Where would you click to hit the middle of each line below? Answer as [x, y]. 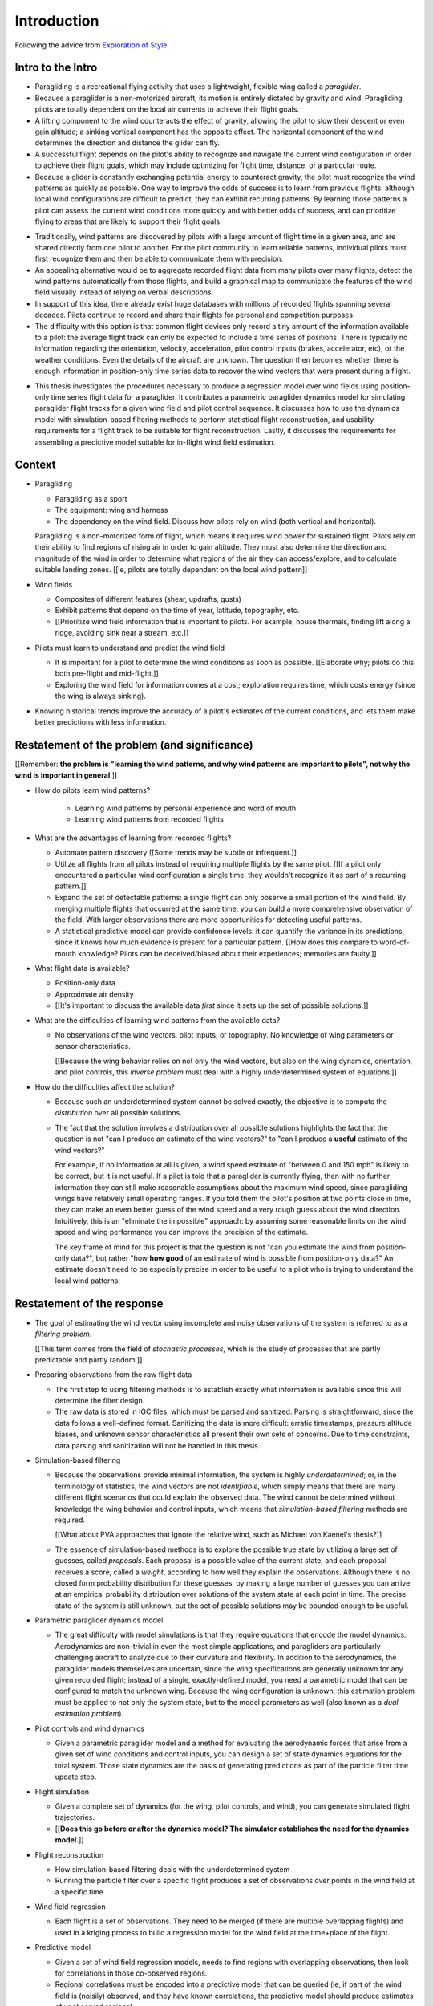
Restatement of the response [89, 1303]
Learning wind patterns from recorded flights [149, 819]
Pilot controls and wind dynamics [89, 1728]
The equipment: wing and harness [111, 510]
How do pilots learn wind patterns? [93, 790]
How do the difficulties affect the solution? [105, 1086]
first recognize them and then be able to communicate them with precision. [159, 259]
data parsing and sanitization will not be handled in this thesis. [158, 1445]
